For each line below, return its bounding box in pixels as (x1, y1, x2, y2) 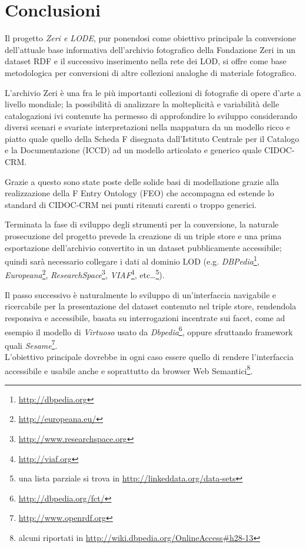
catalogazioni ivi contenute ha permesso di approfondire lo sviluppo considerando (5, 109, 298, 121)
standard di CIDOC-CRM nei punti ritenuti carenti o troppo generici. (5, 198, 257, 210)
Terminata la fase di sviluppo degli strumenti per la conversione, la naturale (5, 218, 279, 230)
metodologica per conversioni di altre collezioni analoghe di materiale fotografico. (5, 66, 297, 78)
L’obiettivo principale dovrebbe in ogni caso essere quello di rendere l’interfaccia (5, 351, 294, 362)
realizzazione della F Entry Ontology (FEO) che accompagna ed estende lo (5, 187, 274, 199)
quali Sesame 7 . (5, 337, 58, 351)
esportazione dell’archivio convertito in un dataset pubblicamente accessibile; (5, 241, 282, 253)
